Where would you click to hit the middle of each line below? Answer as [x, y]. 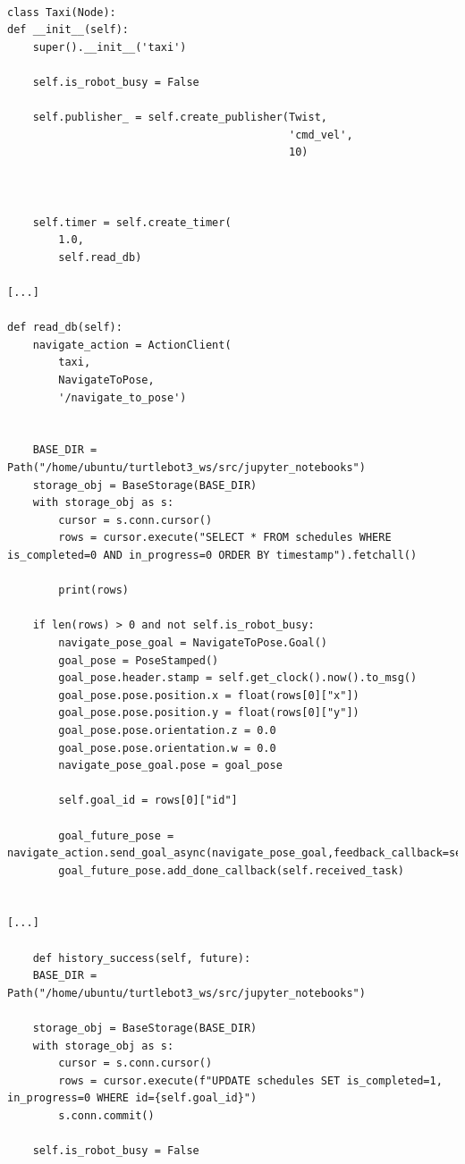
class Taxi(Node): [62, 12]
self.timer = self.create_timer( [132, 222]
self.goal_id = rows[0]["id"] [148, 801]
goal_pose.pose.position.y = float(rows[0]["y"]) [209, 713]
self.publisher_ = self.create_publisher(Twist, [180, 118]
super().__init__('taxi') [110, 47]
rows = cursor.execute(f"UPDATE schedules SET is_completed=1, [250, 1080]
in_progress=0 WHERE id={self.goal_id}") [132, 1098]
